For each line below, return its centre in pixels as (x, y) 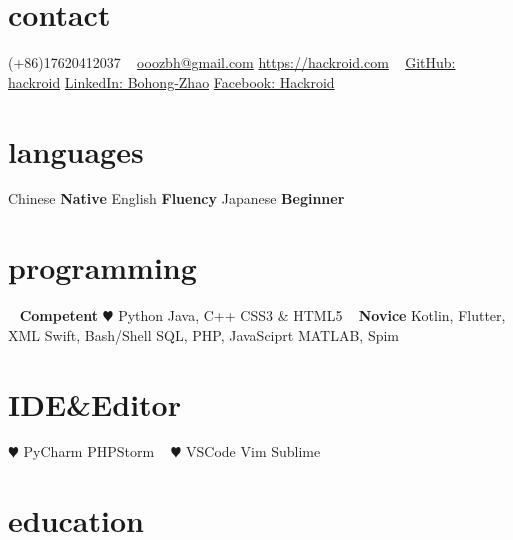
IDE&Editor (94, 403)
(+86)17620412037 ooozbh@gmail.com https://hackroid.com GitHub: (232, 62)
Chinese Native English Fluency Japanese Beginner (176, 198)
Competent (58, 315)
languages (76, 150)
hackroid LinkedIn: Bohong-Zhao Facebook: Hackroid (171, 81)
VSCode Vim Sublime (253, 451)
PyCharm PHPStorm (89, 451)
